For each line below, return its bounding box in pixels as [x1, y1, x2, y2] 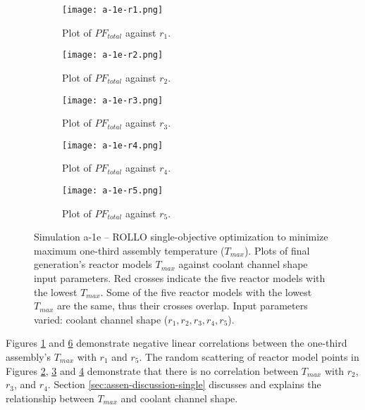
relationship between [6, 390, 94, 405]
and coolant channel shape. [120, 390, 238, 405]
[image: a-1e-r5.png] [62, 186, 163, 196]
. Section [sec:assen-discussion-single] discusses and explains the [47, 377, 321, 392]
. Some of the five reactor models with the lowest [100, 284, 312, 299]
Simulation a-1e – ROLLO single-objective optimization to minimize [34, 229, 328, 244]
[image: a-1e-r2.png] [62, 50, 163, 60]
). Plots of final [244, 243, 310, 257]
